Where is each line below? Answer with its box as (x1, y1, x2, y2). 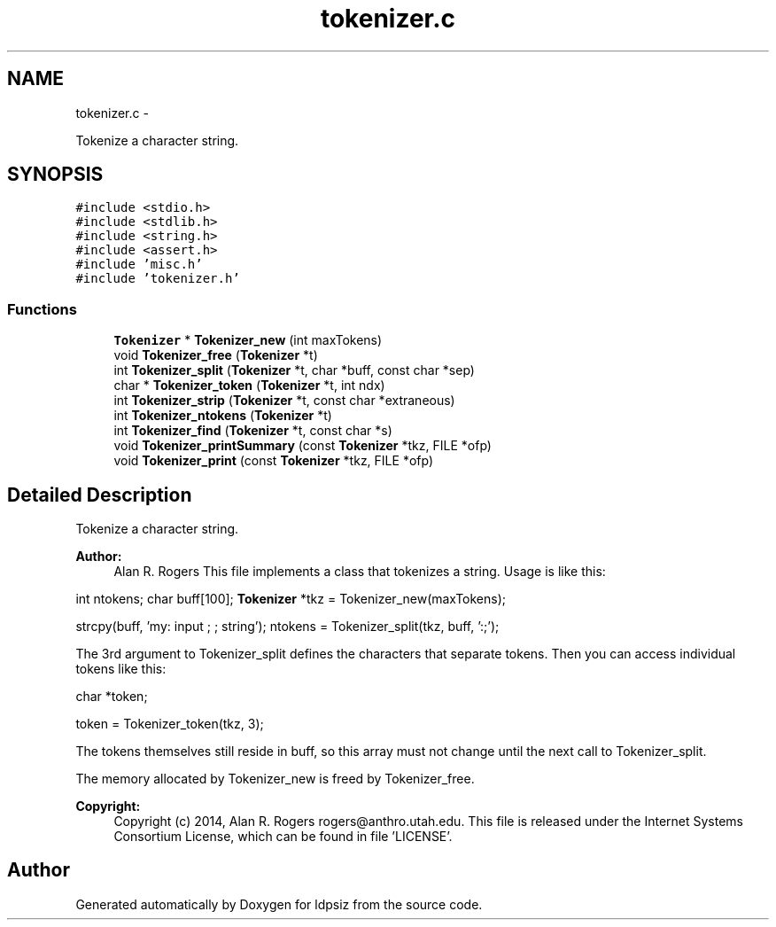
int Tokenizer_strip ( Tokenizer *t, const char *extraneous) (113, 393, 455, 409)
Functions (7, 300, 77, 318)
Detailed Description (7, 483, 192, 506)
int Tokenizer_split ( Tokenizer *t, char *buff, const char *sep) (113, 362, 475, 378)
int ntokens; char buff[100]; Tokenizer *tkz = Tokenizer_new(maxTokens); (75, 591, 506, 607)
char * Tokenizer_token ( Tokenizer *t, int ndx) (113, 378, 385, 393)
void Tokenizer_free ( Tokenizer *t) (113, 347, 318, 363)
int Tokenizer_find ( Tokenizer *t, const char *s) (113, 423, 392, 439)
